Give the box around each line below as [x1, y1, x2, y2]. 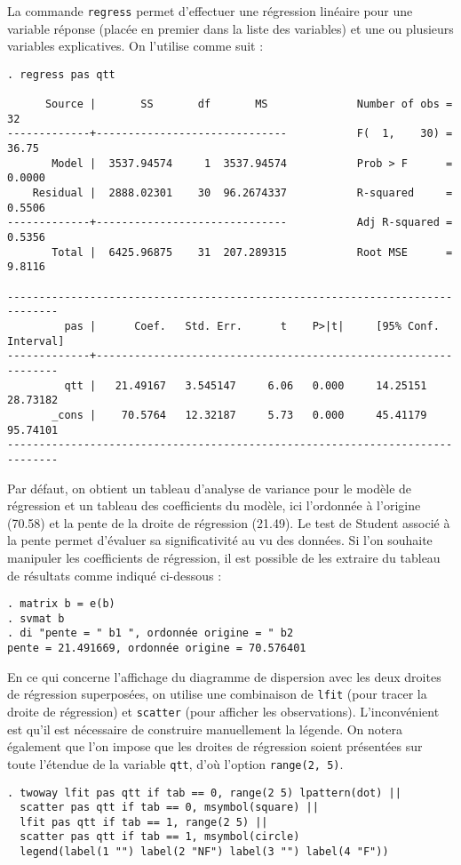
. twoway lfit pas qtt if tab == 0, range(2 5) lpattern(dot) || [7, 786, 401, 799]
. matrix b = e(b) [7, 597, 115, 611]
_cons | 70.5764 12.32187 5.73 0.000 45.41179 [52, 408, 427, 421]
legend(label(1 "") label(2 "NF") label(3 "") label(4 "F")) [20, 845, 389, 859]
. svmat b [7, 612, 65, 625]
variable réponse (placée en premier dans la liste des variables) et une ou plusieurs [7, 19, 454, 37]
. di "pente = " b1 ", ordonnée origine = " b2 [7, 627, 294, 640]
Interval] [7, 334, 65, 348]
